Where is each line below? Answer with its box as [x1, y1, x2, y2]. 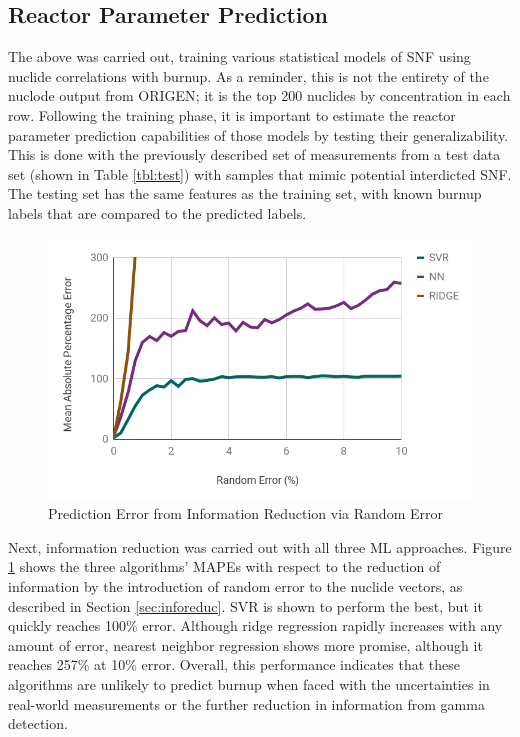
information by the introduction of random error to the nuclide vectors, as [8, 576, 463, 597]
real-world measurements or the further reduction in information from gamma [8, 693, 485, 714]
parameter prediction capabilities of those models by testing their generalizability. [8, 124, 509, 145]
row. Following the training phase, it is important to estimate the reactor [8, 104, 456, 125]
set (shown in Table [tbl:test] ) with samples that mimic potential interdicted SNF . [8, 163, 512, 184]
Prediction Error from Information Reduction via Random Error [48, 503, 443, 524]
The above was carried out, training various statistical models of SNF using [8, 46, 471, 67]
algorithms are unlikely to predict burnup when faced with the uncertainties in [8, 674, 490, 695]
